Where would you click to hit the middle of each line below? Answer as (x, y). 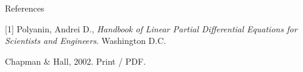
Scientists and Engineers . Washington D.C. (86, 41)
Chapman (23, 61)
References (25, 8)
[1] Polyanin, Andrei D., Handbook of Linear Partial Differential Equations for (151, 28)
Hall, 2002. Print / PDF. (100, 61)
